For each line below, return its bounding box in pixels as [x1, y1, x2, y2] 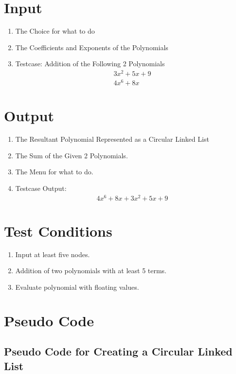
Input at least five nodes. [15, 249, 90, 259]
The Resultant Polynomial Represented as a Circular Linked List [15, 134, 209, 144]
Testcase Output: [15, 183, 67, 193]
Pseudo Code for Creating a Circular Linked [4, 344, 233, 359]
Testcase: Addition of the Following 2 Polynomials [15, 58, 165, 69]
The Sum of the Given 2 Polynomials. [15, 150, 128, 160]
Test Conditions [4, 221, 112, 241]
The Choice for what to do [15, 26, 95, 36]
